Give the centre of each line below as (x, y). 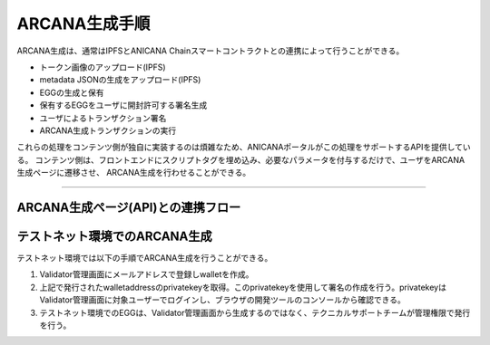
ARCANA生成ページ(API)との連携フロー (129, 207)
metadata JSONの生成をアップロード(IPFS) (120, 80)
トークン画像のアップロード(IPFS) (103, 67)
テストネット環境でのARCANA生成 (114, 236)
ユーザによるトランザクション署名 (103, 118)
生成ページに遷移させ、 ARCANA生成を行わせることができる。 (134, 173)
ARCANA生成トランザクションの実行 (108, 130)
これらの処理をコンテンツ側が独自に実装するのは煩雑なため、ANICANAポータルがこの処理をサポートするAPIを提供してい (244, 147)
